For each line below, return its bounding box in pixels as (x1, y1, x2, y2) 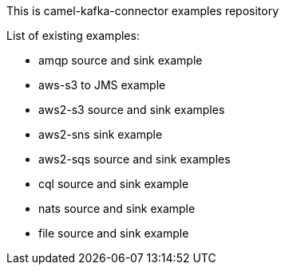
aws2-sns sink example (38, 128, 163, 141)
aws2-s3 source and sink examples (38, 103, 225, 116)
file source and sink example (38, 226, 189, 240)
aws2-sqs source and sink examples (38, 152, 231, 166)
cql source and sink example (38, 177, 189, 190)
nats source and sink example (38, 202, 196, 215)
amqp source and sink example (38, 53, 203, 67)
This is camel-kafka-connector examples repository (6, 4, 279, 18)
